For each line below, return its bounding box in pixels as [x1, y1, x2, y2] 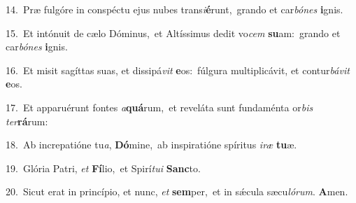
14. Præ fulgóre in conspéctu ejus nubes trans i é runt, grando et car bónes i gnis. [6, 2, 343, 16]
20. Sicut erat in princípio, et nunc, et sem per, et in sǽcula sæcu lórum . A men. [6, 184, 348, 199]
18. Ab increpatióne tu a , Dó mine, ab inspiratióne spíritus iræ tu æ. [6, 137, 297, 152]
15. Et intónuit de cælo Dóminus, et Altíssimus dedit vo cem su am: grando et [6, 25, 341, 40]
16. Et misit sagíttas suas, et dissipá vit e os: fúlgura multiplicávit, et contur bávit [6, 62, 350, 77]
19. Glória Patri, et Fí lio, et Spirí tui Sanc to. [6, 160, 201, 175]
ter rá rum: [6, 113, 48, 128]
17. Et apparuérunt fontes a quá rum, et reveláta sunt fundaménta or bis [6, 99, 313, 114]
